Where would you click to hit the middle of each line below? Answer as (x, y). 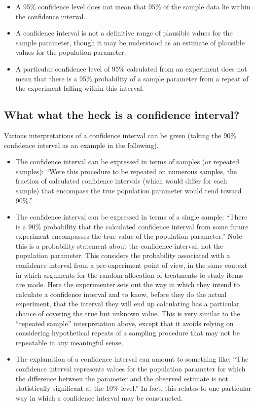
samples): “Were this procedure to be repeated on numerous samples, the (126, 171)
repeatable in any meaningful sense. (69, 342)
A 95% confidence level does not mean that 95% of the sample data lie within (133, 6)
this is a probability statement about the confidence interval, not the (119, 245)
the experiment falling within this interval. (80, 88)
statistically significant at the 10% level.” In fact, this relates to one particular (133, 388)
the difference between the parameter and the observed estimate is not (122, 378)
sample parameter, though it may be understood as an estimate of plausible (130, 42)
